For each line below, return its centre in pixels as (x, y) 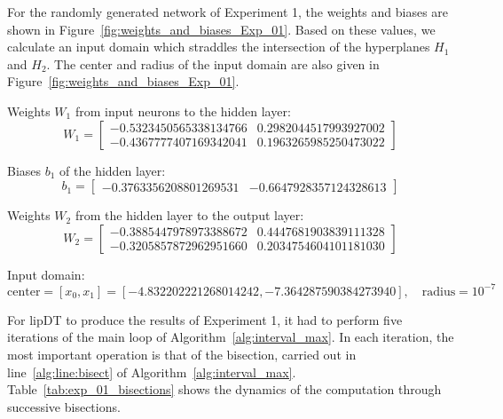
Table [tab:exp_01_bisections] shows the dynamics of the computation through (224, 389)
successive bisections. (64, 406)
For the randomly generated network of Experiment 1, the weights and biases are (228, 12)
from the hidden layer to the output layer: (189, 215)
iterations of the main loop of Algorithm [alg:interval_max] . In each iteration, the (231, 337)
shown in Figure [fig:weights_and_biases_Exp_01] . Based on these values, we (221, 29)
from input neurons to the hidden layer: (183, 111)
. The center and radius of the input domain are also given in (213, 63)
